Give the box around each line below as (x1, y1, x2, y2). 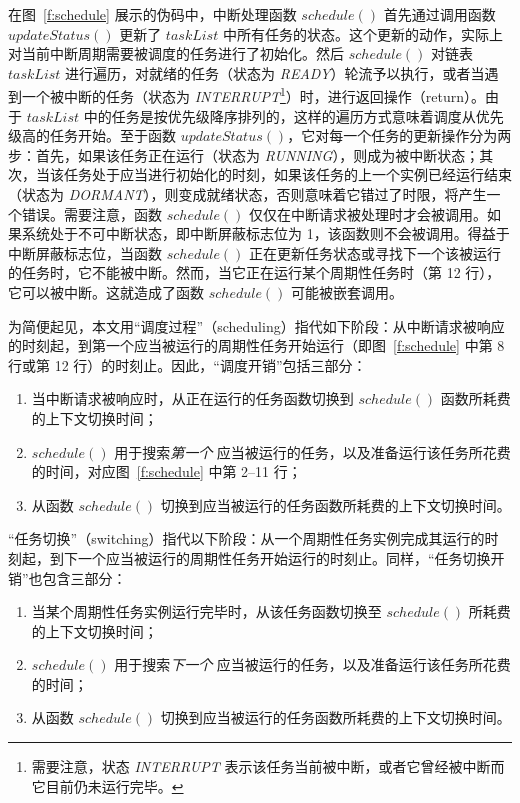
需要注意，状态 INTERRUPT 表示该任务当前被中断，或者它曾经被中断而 (31, 756, 505, 777)
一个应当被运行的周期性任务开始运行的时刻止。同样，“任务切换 (77, 547, 491, 568)
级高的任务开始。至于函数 (8, 125, 176, 146)
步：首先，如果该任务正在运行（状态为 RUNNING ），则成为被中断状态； (8, 144, 480, 165)
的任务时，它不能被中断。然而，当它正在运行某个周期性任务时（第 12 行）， (8, 262, 501, 283)
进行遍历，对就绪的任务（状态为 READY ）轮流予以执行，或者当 (65, 62, 485, 83)
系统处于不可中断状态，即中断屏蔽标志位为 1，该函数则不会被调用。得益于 (21, 223, 510, 244)
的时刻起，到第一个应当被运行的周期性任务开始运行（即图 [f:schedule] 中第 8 (8, 335, 505, 356)
